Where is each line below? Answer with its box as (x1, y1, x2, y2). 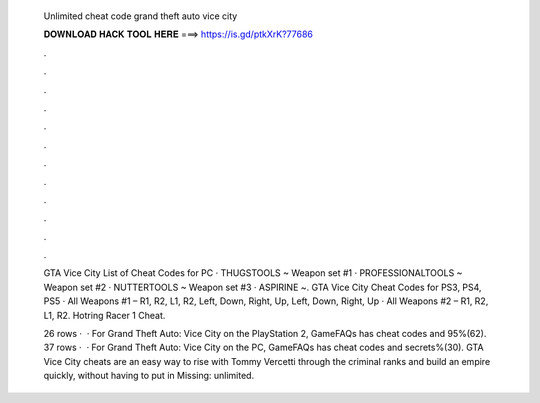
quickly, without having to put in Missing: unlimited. (43, 370, 255, 382)
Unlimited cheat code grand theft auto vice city (43, 10, 238, 22)
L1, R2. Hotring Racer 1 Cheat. (43, 309, 166, 321)
